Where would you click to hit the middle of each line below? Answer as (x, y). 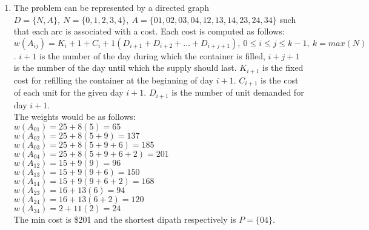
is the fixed (283, 67)
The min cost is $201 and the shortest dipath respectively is (125, 219)
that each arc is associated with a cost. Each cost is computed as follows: (149, 31)
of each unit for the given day (68, 92)
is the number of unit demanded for (238, 92)
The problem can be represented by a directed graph (111, 7)
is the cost (280, 80)
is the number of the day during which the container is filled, (152, 55)
